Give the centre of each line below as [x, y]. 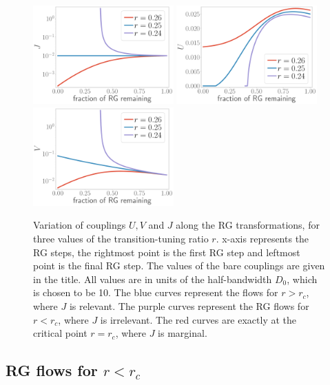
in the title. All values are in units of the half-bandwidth [153, 279]
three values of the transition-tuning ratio [121, 238]
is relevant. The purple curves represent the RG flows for [189, 305]
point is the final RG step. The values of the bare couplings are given [179, 266]
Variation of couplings [80, 225]
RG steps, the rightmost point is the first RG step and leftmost [167, 252]
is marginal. [183, 333]
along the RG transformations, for [248, 225]
